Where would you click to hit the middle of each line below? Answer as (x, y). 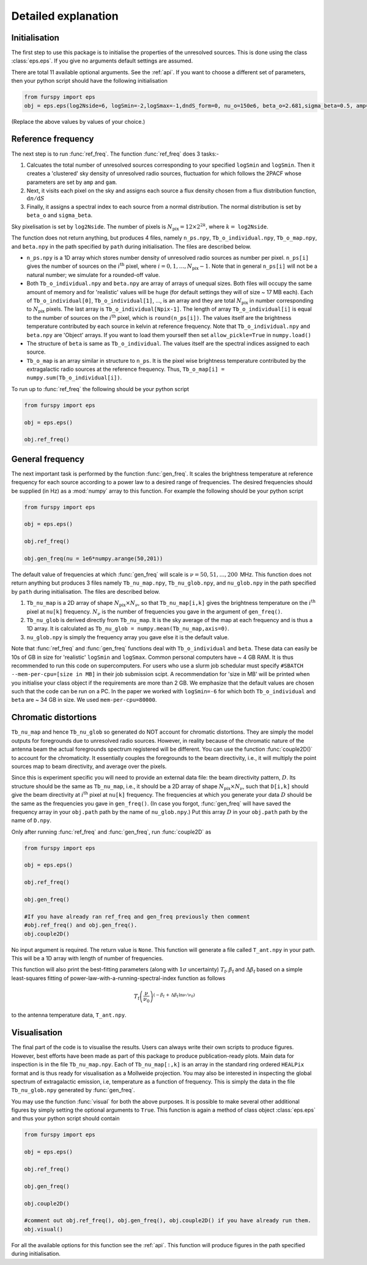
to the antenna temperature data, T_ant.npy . (69, 1015)
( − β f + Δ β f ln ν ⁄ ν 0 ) (174, 995)
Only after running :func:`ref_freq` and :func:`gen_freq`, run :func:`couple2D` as (111, 832)
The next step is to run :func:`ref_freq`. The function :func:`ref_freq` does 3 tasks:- (115, 154)
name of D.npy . (32, 821)
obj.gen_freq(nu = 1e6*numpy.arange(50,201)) (94, 559)
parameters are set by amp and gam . (72, 182)
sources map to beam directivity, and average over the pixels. (89, 766)
